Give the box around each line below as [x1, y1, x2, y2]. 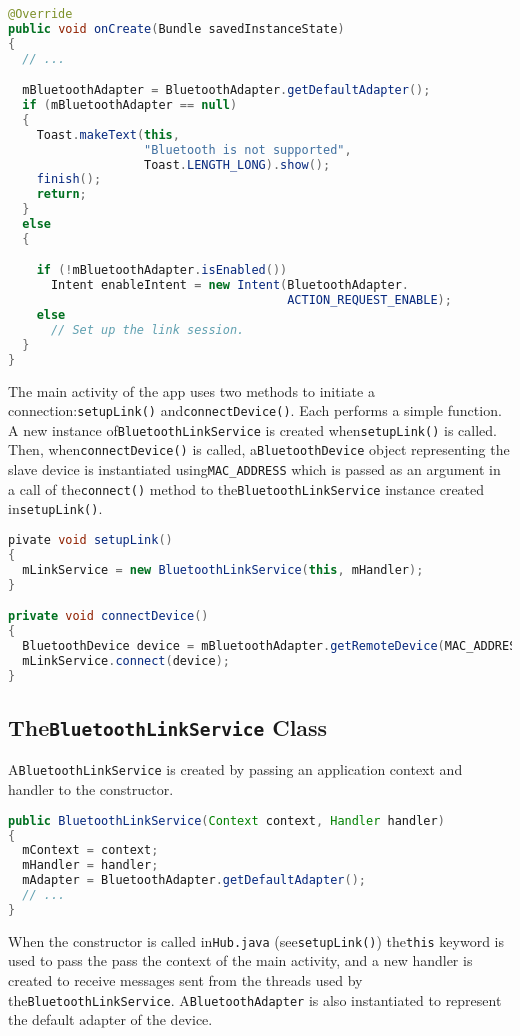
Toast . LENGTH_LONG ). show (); [144, 157, 331, 172]
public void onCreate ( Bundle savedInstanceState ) [8, 21, 345, 36]
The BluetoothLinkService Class [8, 712, 328, 743]
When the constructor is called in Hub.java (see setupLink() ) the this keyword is [8, 930, 505, 951]
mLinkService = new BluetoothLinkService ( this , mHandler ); [22, 562, 424, 577]
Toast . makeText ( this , [36, 127, 180, 142]
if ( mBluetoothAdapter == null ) [22, 98, 238, 113]
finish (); [36, 172, 102, 187]
